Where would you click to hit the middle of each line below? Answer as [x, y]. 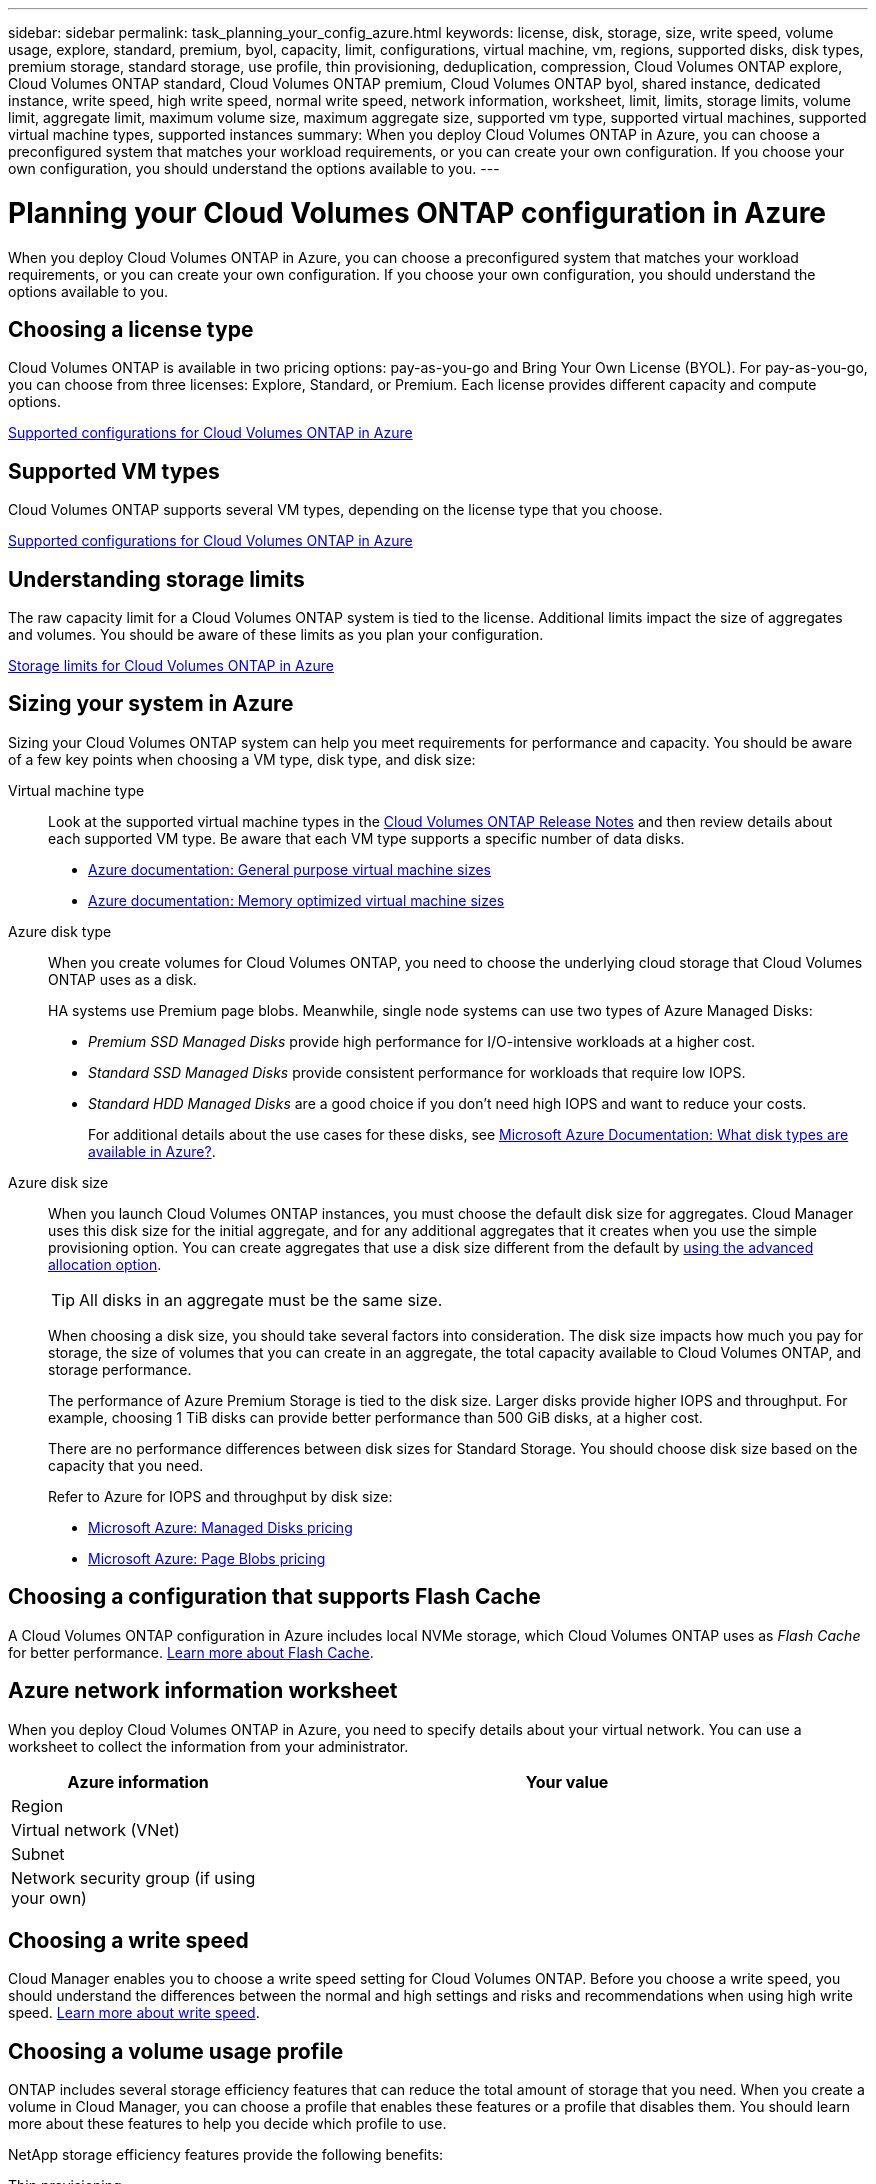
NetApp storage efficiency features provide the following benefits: [226, 2155]
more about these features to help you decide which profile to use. [227, 2124]
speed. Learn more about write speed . [134, 2013]
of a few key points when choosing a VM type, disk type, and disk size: [242, 759]
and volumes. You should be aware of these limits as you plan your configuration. [276, 635]
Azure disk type [60, 931]
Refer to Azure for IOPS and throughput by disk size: [220, 1496]
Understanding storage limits [156, 579]
